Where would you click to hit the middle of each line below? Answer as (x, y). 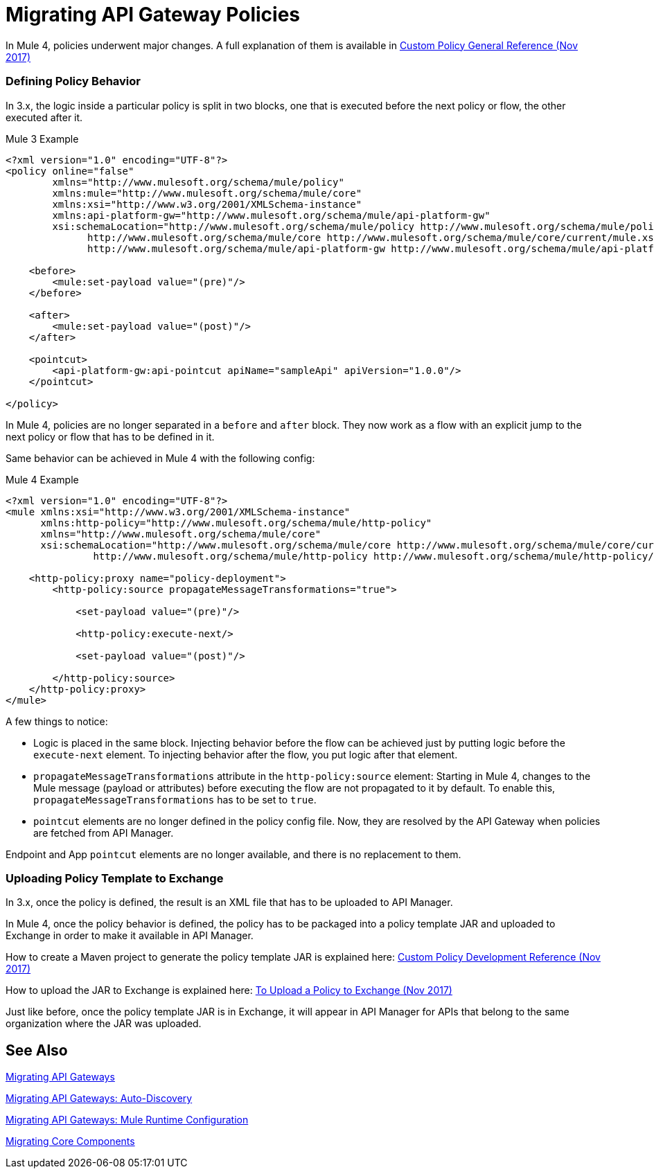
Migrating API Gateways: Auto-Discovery (99, 1099)
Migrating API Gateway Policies (153, 15)
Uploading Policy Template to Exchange (115, 878)
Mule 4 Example (42, 479)
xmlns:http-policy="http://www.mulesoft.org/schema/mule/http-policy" (236, 523)
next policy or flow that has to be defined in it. (110, 436)
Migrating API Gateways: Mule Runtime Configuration (127, 1120)
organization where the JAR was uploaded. (104, 1024)
